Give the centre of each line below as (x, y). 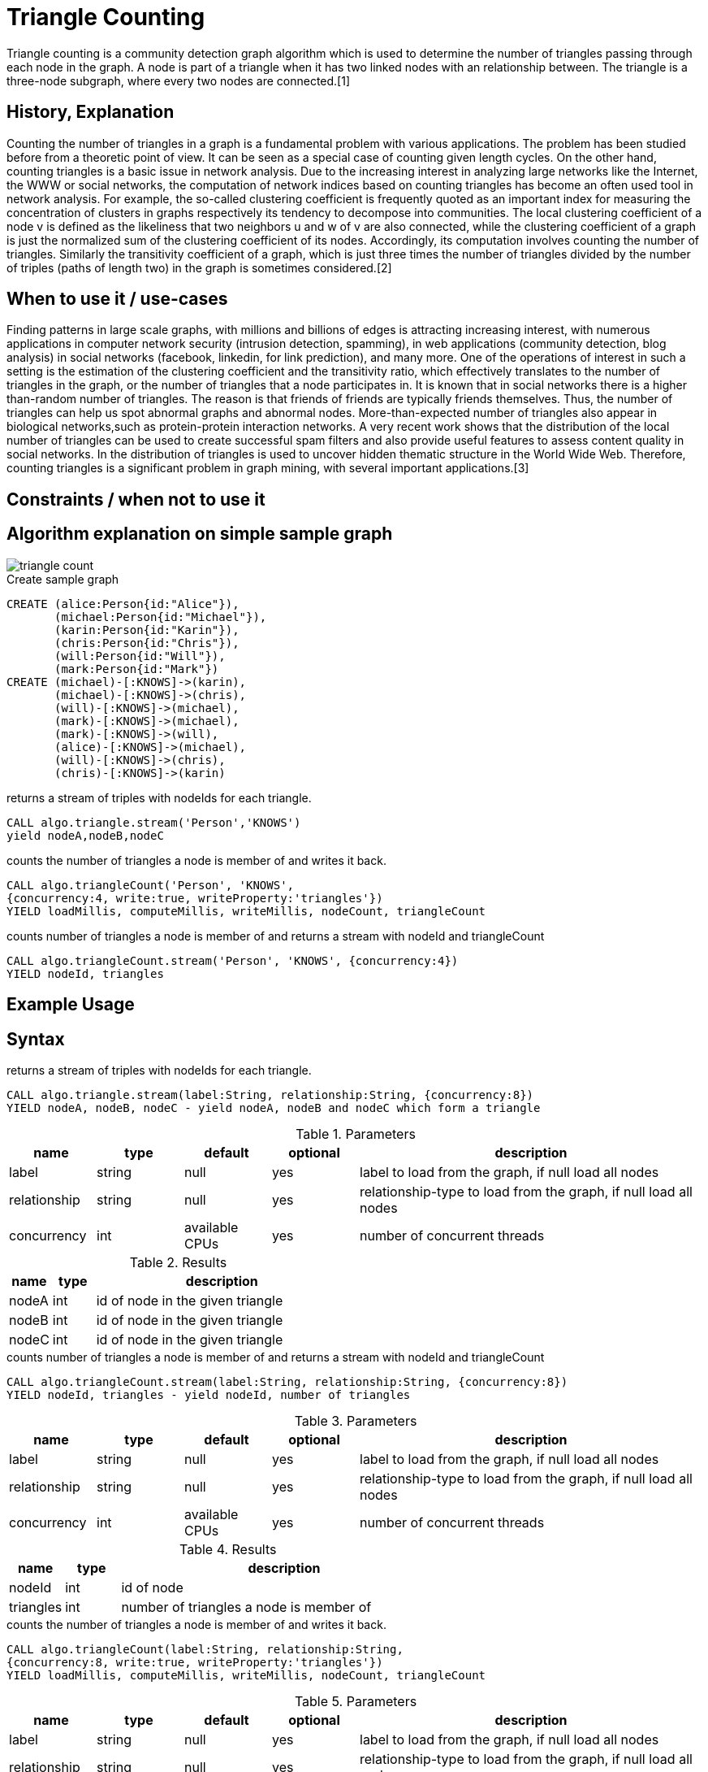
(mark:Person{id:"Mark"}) (137, 669)
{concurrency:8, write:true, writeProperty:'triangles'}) (195, 1662)
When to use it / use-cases (117, 299)
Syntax (36, 1039)
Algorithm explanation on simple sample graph (200, 534)
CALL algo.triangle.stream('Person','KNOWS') (154, 822)
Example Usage (71, 1005)
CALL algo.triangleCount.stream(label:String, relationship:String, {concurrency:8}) (287, 1381)
